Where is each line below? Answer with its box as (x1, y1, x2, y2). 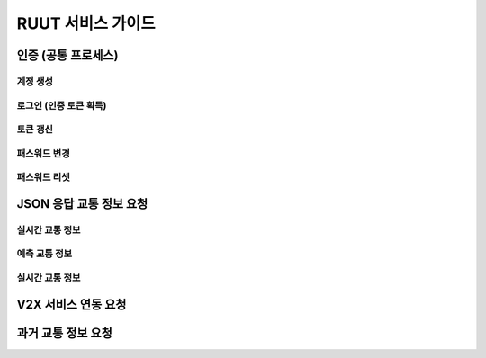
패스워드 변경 (16, 147, 71, 159)
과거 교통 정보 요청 (16, 325, 112, 341)
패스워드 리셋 (16, 171, 71, 183)
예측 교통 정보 (16, 247, 73, 260)
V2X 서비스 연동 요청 (16, 297, 127, 312)
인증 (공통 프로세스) (16, 48, 119, 63)
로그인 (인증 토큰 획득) (16, 99, 107, 112)
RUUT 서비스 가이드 (16, 13, 156, 33)
